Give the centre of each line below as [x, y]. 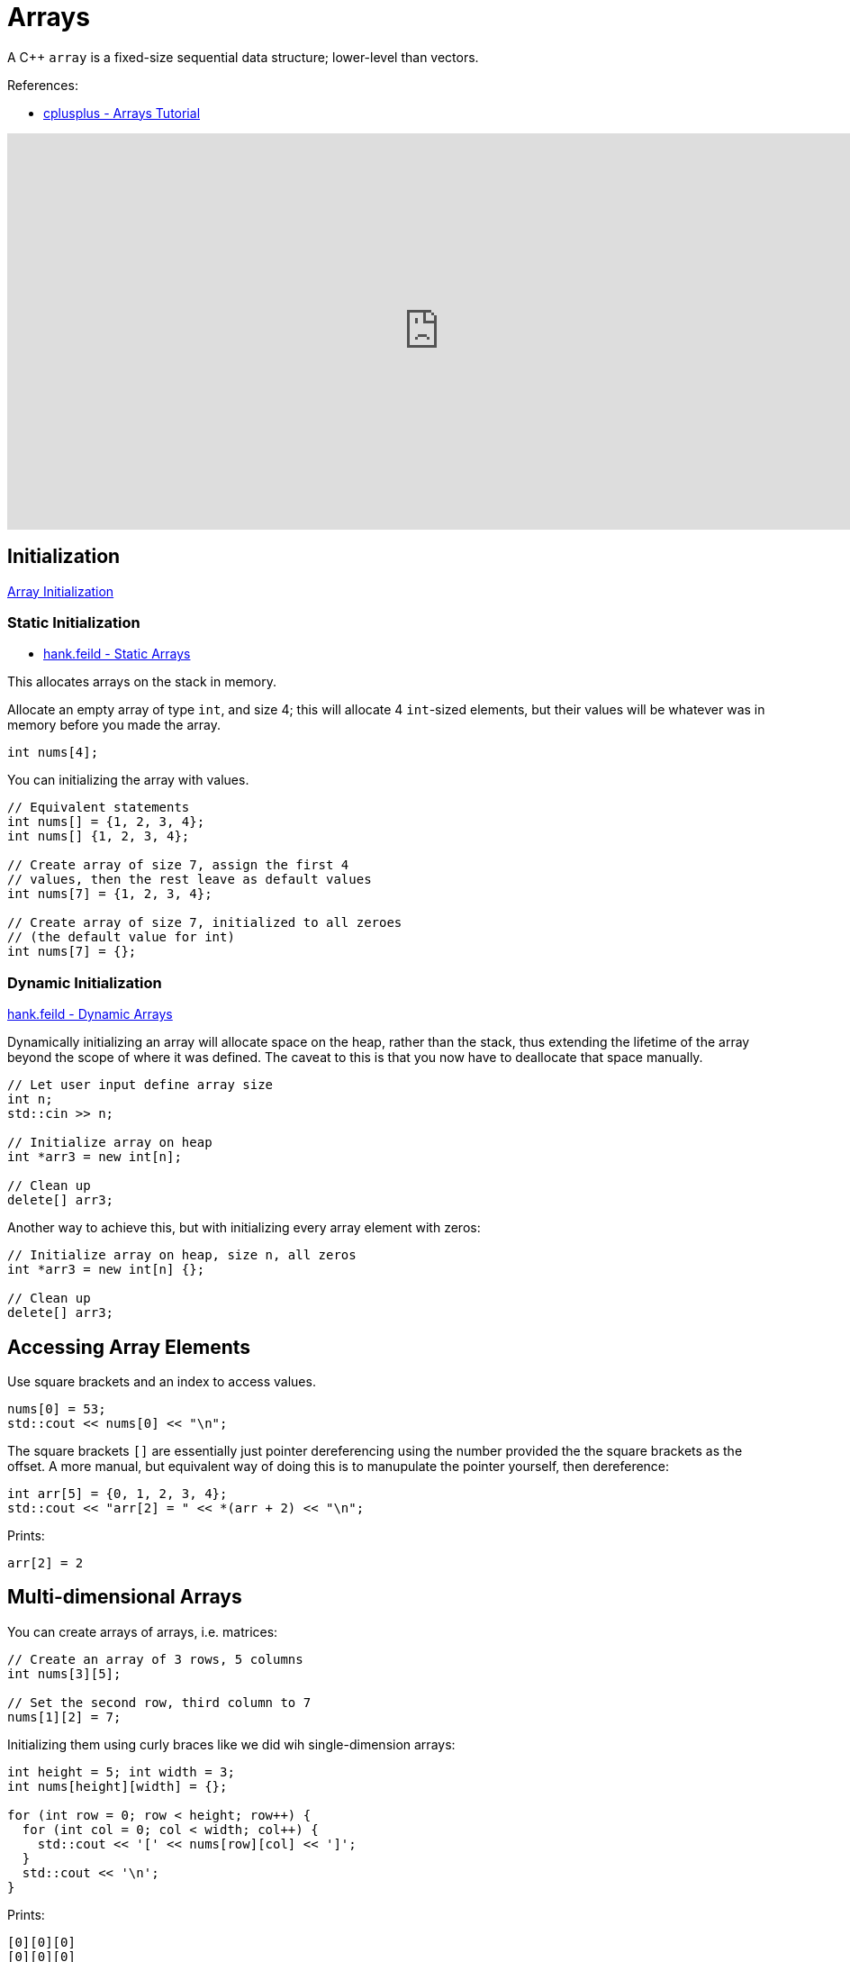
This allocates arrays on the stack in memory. [142, 682]
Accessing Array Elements [129, 1347]
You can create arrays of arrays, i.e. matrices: [143, 1631]
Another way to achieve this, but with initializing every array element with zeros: [244, 1228]
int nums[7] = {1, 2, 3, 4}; [110, 894]
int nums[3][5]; [64, 1673]
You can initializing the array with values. [128, 780]
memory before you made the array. [114, 725]
